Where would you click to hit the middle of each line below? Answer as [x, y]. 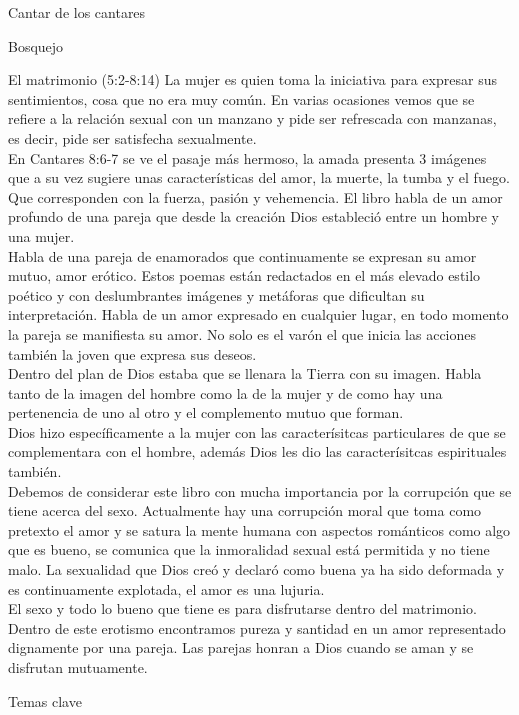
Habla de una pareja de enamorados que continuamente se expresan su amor [242, 255]
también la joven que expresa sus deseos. [132, 353]
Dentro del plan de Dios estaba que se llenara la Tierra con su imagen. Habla [245, 373]
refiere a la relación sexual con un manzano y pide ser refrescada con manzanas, [252, 118]
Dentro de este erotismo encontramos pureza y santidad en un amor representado [257, 627]
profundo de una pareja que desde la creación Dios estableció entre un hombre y [254, 216]
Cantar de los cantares [77, 12]
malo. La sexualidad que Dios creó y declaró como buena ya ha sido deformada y [256, 569]
